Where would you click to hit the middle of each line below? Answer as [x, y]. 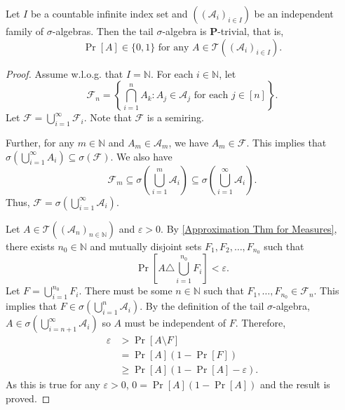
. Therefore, [261, 323]
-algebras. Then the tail [103, 31]
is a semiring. [175, 117]
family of [25, 31]
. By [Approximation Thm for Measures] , [249, 228]
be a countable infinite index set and [109, 13]
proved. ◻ [28, 398]
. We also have [141, 156]
